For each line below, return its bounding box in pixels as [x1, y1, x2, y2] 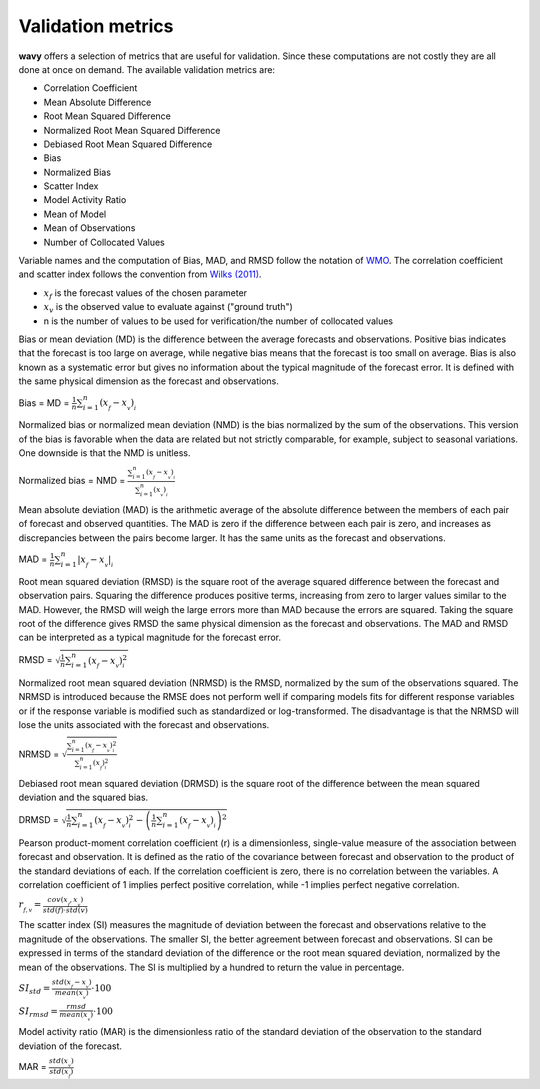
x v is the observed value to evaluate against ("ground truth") [43, 301, 294, 315]
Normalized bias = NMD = [18, 475, 126, 487]
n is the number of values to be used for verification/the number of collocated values [43, 315, 394, 327]
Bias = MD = [18, 396, 70, 409]
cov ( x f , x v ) [47, 895, 84, 908]
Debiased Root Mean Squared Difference [43, 138, 213, 150]
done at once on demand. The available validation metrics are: [18, 63, 275, 75]
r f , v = [18, 899, 42, 914]
